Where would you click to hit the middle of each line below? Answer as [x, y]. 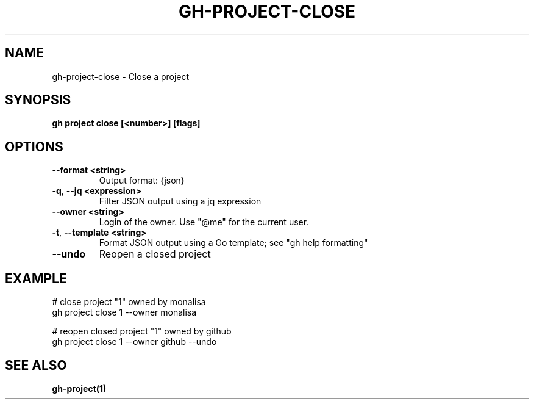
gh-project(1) [79, 388]
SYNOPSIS [38, 100]
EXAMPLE [36, 278]
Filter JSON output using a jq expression [180, 201]
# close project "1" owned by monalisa [129, 302]
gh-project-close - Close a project [121, 76]
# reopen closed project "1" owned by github [142, 331]
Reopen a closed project [155, 254]
